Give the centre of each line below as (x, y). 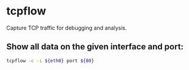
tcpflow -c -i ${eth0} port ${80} (50, 61)
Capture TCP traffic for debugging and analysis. (67, 28)
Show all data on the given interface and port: (95, 47)
